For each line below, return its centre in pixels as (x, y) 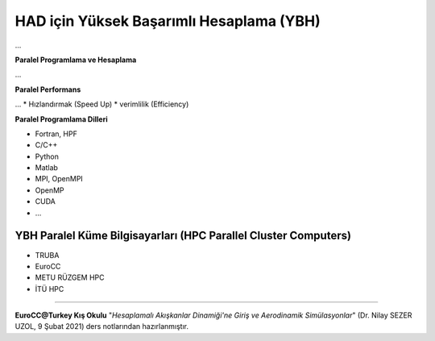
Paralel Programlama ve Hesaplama (76, 60)
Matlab (46, 168)
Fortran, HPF (56, 134)
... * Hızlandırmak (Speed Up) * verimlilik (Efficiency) (102, 104)
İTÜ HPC (50, 289)
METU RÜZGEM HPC (70, 277)
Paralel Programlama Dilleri (61, 119)
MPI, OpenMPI (59, 179)
